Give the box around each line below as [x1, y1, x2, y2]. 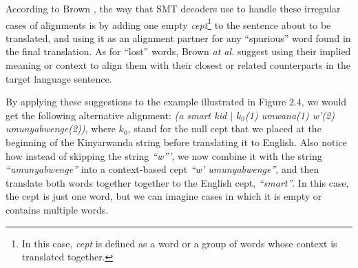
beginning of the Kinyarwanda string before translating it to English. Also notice [6, 135, 347, 149]
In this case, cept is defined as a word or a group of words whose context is [21, 236, 337, 250]
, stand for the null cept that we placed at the [127, 121, 322, 136]
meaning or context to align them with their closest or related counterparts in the [6, 58, 350, 72]
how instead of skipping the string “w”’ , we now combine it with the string [6, 148, 322, 163]
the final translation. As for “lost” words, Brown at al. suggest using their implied [6, 44, 351, 59]
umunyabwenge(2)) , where [6, 121, 116, 136]
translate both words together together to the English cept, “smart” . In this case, [6, 175, 349, 189]
